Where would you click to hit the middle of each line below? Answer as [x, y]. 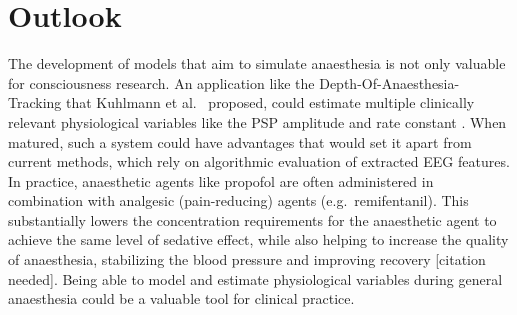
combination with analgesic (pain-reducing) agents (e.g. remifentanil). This [238, 200]
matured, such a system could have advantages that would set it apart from [240, 141]
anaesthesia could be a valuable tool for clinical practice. [181, 298]
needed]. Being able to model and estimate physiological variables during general [255, 278]
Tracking [35, 102]
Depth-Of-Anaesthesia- [389, 82]
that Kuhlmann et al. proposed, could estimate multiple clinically [270, 102]
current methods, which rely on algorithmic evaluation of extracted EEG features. [259, 161]
